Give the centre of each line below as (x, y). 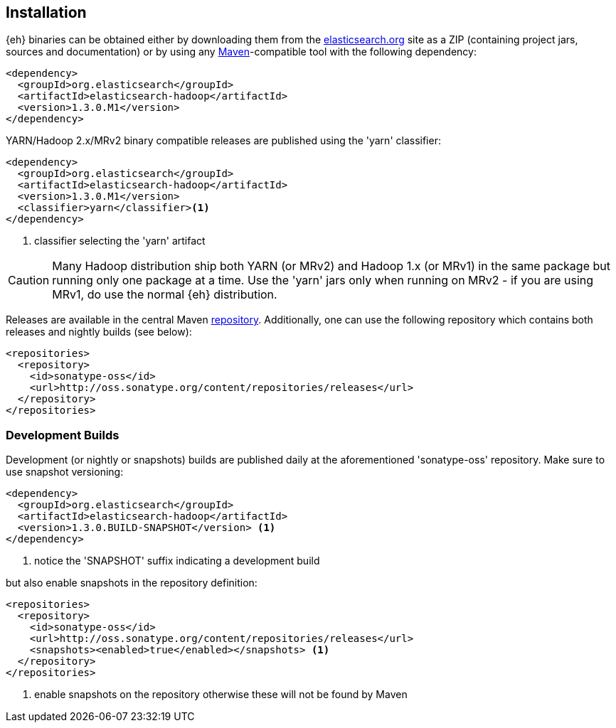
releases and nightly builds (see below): (99, 332)
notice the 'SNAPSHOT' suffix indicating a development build (177, 561)
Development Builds (63, 435)
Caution (29, 280)
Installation (46, 12)
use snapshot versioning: (65, 472)
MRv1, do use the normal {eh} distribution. (165, 295)
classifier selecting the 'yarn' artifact (120, 241)
